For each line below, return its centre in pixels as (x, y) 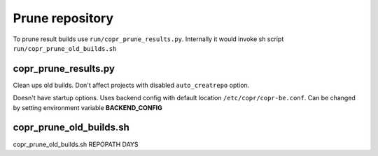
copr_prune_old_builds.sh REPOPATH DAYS (76, 144)
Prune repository (63, 18)
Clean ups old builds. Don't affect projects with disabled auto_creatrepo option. (131, 85)
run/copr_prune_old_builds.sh (65, 48)
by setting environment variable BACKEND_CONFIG (87, 107)
